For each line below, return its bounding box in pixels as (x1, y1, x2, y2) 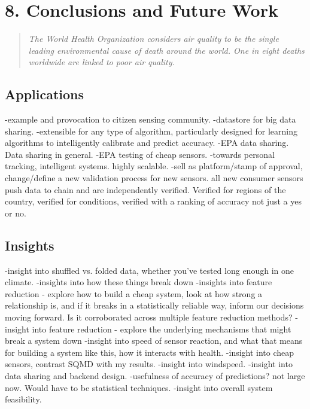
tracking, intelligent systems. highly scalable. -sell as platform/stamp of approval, (5, 160, 303, 172)
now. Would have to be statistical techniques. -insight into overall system (5, 381, 273, 393)
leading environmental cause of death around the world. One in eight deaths (28, 44, 305, 56)
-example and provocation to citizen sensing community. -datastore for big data (5, 113, 296, 126)
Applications (5, 85, 84, 103)
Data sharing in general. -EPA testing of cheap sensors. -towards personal (5, 148, 275, 160)
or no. (5, 206, 26, 219)
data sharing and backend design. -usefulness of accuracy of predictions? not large (5, 370, 305, 381)
